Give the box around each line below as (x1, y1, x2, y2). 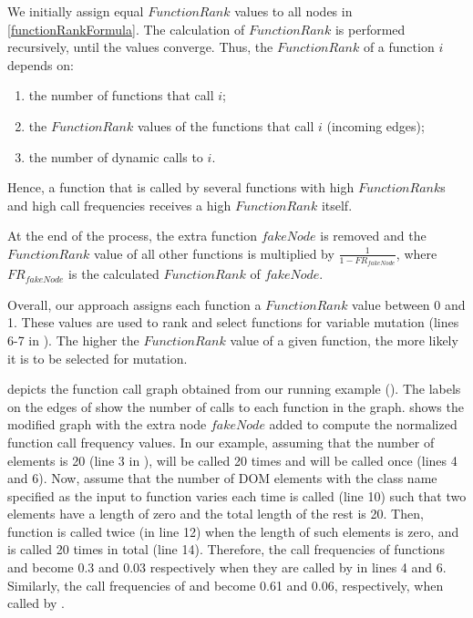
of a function (363, 37, 435, 57)
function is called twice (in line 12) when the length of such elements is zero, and (7, 521, 459, 541)
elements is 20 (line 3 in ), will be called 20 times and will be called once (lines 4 (7, 450, 458, 469)
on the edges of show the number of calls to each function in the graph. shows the (7, 397, 464, 416)
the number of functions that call (28, 86, 214, 105)
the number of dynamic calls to (28, 147, 203, 166)
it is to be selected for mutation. (7, 348, 188, 367)
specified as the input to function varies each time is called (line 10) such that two (7, 486, 467, 505)
